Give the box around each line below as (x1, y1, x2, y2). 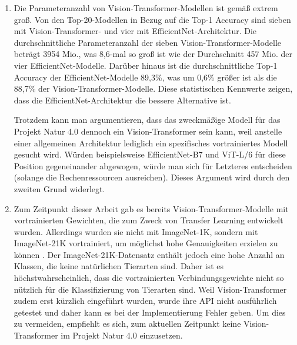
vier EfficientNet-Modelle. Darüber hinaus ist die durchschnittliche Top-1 (14, 59, 278, 71)
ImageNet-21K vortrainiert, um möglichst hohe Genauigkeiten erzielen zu (14, 237, 278, 249)
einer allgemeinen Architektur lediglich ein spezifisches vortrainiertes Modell (14, 136, 288, 149)
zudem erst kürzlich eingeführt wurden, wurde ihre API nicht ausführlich (14, 294, 277, 307)
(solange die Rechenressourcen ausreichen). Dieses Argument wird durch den (14, 171, 290, 183)
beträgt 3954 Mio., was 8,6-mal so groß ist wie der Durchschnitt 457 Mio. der (14, 48, 292, 60)
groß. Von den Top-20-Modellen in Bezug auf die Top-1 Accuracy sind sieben (14, 13, 291, 25)
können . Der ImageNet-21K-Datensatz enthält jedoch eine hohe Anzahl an (14, 248, 285, 260)
